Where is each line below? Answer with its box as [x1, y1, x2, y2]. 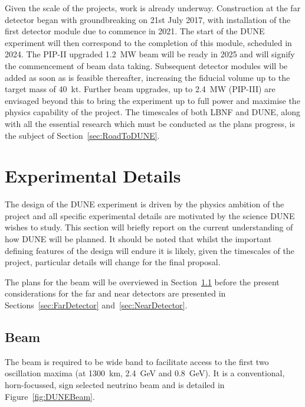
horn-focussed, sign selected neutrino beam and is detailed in [5, 378, 225, 390]
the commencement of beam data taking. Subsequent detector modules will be [5, 59, 288, 71]
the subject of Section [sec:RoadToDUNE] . [5, 129, 160, 141]
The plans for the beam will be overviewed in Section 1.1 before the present [5, 275, 280, 288]
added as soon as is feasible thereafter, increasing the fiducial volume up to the [5, 71, 290, 83]
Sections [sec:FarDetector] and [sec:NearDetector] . [5, 299, 188, 311]
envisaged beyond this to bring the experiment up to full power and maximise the [5, 94, 300, 106]
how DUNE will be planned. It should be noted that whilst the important [5, 233, 272, 245]
